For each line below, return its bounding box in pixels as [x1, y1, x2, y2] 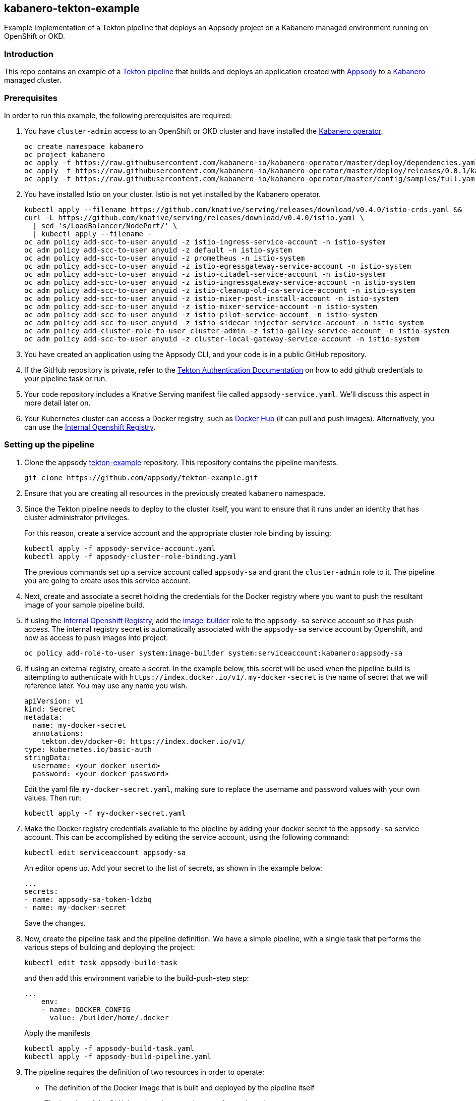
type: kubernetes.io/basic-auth [24, 745, 152, 754]
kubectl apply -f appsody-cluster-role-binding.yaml [24, 552, 237, 561]
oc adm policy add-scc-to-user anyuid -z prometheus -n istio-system [24, 254, 305, 262]
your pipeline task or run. [24, 374, 107, 383]
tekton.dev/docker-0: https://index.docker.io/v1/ [41, 737, 246, 745]
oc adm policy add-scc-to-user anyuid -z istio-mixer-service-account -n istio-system [24, 302, 377, 311]
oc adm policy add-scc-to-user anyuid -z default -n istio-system [24, 245, 292, 254]
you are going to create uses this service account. [24, 576, 191, 585]
